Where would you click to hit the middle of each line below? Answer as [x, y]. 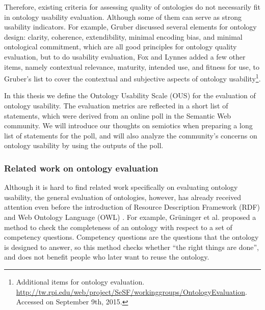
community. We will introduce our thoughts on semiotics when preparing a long [128, 125]
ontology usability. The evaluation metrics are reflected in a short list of [116, 105]
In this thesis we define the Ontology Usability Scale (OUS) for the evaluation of [130, 95]
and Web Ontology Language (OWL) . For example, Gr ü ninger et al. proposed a [130, 217]
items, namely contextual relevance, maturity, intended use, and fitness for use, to [132, 66]
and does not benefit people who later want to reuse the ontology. [107, 257]
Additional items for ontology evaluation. [80, 281]
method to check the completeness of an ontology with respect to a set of [118, 227]
